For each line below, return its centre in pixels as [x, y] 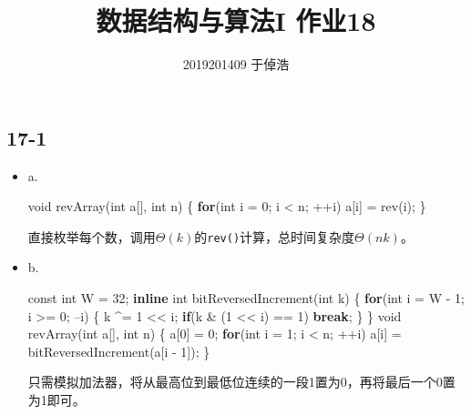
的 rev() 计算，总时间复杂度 [275, 236]
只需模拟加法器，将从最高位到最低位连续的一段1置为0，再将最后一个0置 [241, 382]
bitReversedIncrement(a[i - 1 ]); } [119, 351]
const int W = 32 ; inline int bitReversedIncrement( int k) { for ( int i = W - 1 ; [246, 297]
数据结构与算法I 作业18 [236, 20]
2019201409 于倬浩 [236, 64]
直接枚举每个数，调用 [92, 236]
